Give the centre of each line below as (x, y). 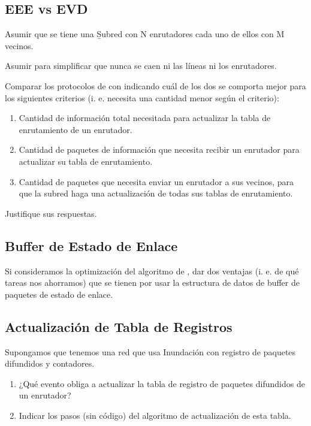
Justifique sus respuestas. (51, 213)
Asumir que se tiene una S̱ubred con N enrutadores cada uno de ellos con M (145, 34)
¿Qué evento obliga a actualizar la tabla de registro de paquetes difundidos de (162, 383)
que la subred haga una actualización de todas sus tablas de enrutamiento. (156, 193)
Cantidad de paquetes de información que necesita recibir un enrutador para (159, 149)
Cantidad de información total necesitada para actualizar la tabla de (145, 118)
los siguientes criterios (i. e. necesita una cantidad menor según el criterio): (142, 97)
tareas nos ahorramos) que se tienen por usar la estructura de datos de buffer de (152, 283)
